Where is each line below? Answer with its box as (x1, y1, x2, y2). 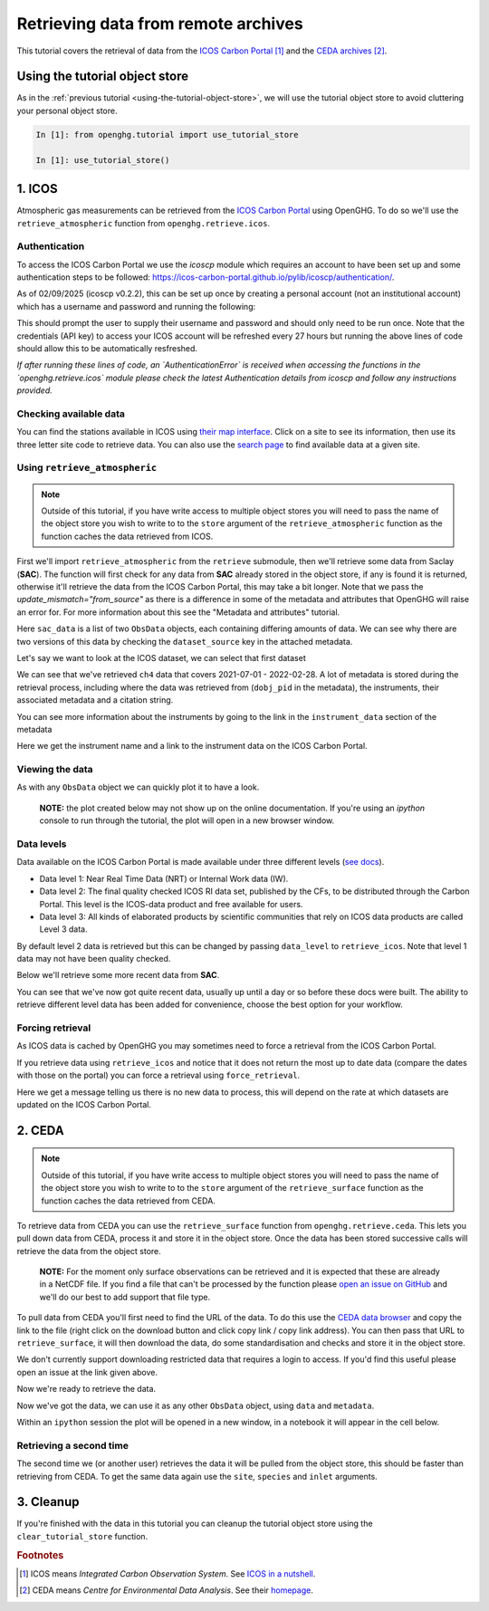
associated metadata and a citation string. (16, 695, 174, 705)
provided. (16, 385, 53, 396)
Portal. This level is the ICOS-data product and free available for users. (39, 898, 303, 909)
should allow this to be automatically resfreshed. (16, 342, 198, 353)
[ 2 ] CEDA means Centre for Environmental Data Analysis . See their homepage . (19, 1585, 314, 1596)
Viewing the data (16, 763, 94, 776)
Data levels (16, 838, 67, 850)
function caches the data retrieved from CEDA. (41, 1195, 216, 1206)
